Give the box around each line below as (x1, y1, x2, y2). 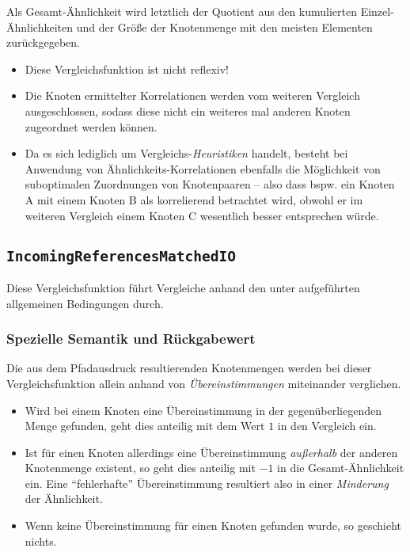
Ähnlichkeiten (6, 18, 74, 35)
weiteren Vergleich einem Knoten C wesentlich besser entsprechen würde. (25, 207, 379, 223)
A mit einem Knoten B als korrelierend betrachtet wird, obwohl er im (25, 191, 363, 207)
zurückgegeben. (6, 34, 80, 51)
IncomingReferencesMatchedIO (6, 247, 237, 265)
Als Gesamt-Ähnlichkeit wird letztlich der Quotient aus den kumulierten (6, 3, 358, 19)
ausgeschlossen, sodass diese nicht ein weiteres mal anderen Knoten (25, 102, 351, 119)
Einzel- (360, 3, 394, 19)
